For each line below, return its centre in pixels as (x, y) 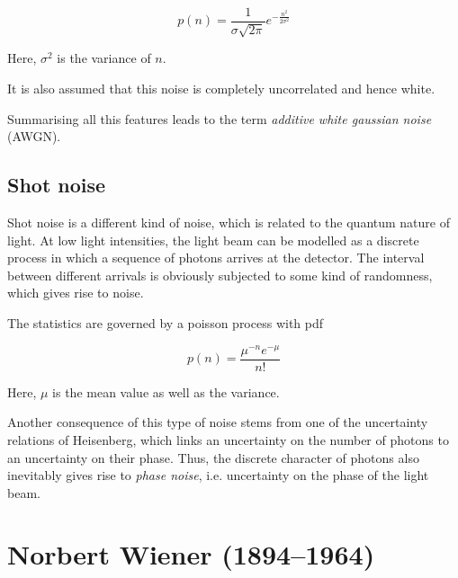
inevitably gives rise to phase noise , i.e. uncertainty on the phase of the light (218, 475)
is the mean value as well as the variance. (166, 391)
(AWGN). (34, 136)
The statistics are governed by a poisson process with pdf (166, 323)
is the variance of (104, 58)
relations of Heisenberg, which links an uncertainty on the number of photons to (228, 439)
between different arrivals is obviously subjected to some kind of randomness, (220, 275)
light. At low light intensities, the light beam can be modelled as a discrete (213, 240)
